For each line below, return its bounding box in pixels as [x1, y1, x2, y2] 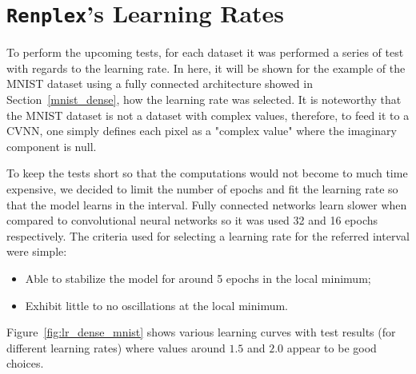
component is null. [6, 137, 97, 154]
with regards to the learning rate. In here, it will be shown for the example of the [6, 59, 406, 76]
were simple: [6, 243, 67, 260]
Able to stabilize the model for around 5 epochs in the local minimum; [25, 269, 371, 286]
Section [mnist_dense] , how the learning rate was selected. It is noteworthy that [6, 91, 402, 108]
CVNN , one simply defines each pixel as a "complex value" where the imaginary [6, 122, 397, 139]
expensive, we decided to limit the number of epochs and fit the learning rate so [6, 181, 398, 197]
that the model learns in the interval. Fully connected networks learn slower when [6, 196, 407, 213]
